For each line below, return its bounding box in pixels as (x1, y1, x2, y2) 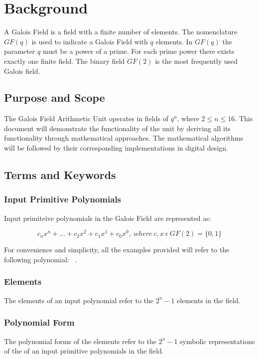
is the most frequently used (155, 55, 238, 66)
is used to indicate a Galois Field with (31, 36, 148, 46)
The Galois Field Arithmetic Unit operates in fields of (4, 113, 168, 124)
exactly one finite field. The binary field (4, 55, 125, 66)
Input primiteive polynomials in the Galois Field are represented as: (4, 212, 211, 223)
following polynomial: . (4, 254, 77, 264)
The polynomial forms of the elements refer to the (4, 336, 156, 346)
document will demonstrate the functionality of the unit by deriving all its (4, 123, 231, 133)
